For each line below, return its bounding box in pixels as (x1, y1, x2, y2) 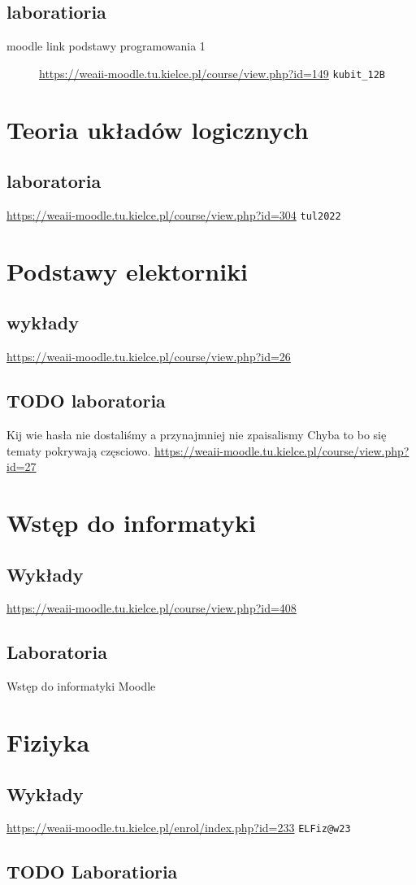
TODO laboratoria (6, 388, 166, 413)
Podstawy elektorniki (6, 254, 249, 287)
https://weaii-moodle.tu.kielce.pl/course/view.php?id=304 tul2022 (6, 207, 341, 224)
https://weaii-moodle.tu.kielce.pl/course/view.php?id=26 (6, 348, 291, 365)
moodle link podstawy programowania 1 (6, 37, 206, 54)
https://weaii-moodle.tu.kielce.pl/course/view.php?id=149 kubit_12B (39, 64, 385, 81)
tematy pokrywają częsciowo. (6, 442, 151, 459)
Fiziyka (6, 726, 90, 758)
